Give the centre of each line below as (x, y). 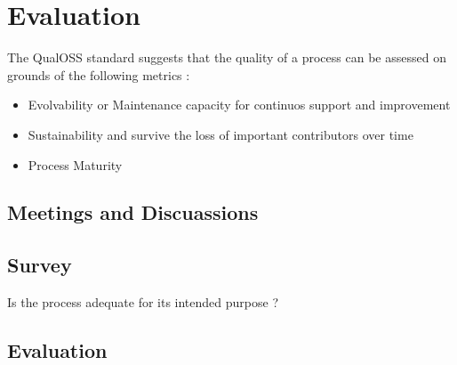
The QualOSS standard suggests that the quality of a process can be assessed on (227, 57)
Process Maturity (75, 164)
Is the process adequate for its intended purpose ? (143, 302)
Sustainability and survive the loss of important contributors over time (220, 134)
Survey (40, 265)
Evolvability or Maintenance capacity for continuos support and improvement (239, 105)
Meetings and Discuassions (133, 212)
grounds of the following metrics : (99, 74)
